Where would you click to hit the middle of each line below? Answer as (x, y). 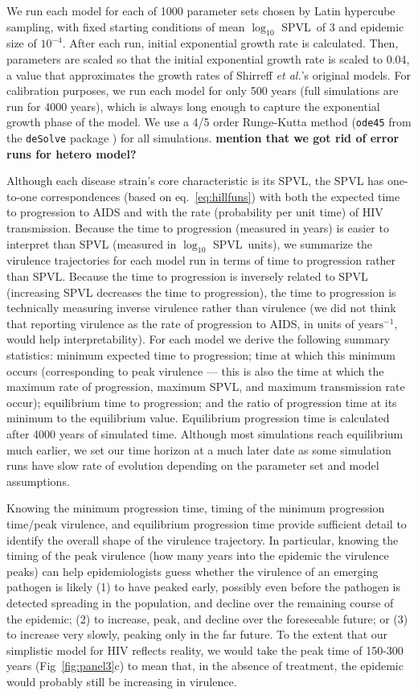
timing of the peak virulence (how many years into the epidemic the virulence (198, 555)
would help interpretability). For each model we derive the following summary (199, 339)
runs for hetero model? (72, 153)
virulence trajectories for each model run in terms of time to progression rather (201, 260)
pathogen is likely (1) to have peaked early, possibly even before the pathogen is (203, 587)
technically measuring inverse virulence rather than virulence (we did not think (201, 308)
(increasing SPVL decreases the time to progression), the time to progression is (201, 292)
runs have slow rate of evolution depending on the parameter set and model (193, 465)
